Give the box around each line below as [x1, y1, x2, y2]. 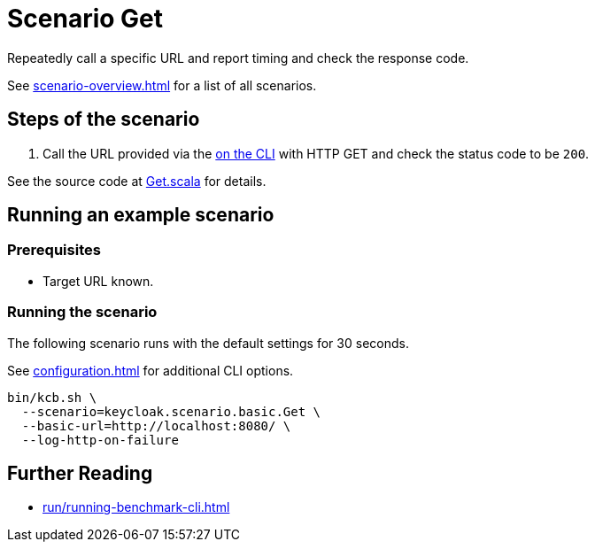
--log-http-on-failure [21, 432, 179, 447]
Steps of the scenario [7, 108, 200, 131]
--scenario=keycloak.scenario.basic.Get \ [21, 404, 321, 419]
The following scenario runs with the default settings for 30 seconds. [7, 335, 409, 351]
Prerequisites [7, 241, 101, 259]
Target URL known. [42, 273, 154, 289]
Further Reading [7, 461, 153, 484]
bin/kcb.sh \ [7, 390, 97, 405]
